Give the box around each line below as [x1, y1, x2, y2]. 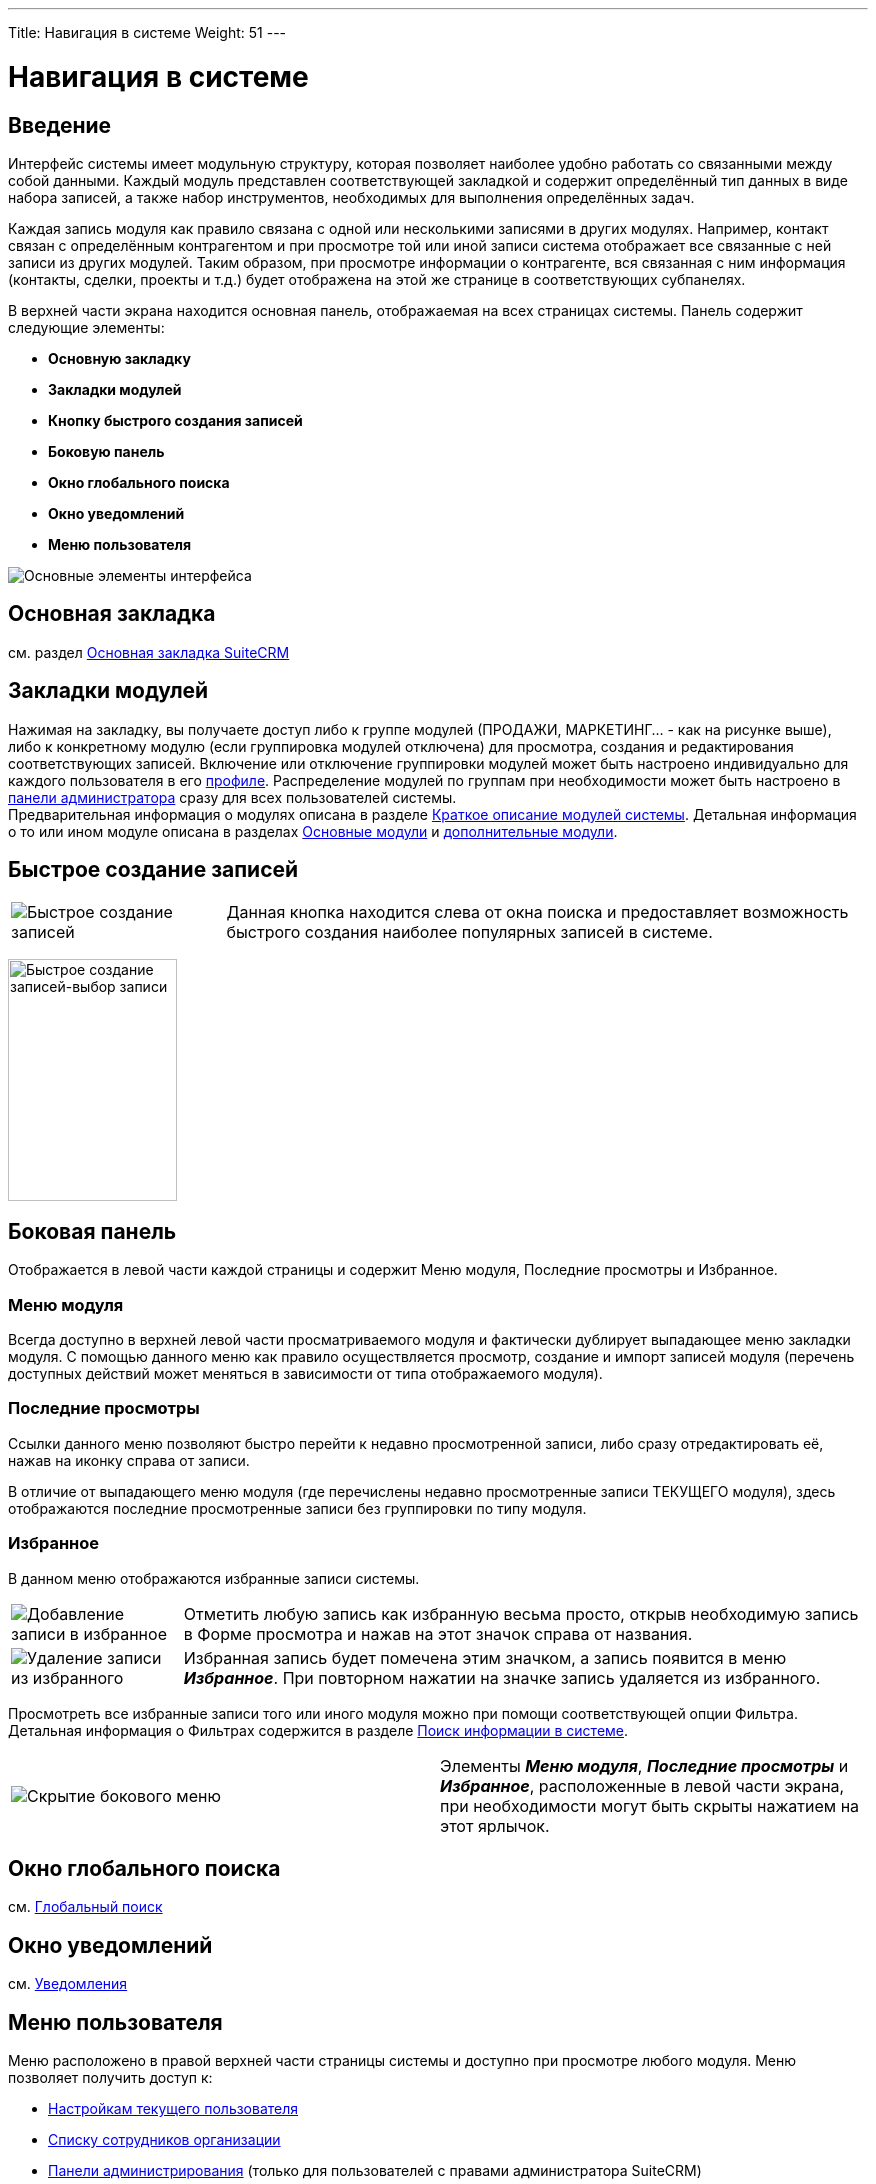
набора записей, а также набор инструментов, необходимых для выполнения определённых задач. [8, 188, 695, 206]
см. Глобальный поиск [8, 1898, 163, 1916]
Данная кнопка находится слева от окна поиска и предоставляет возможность [226, 902, 849, 923]
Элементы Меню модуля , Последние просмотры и [440, 1755, 849, 1776]
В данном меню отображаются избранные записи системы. [8, 1569, 420, 1587]
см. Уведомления [8, 1975, 128, 1993]
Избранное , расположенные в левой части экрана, [440, 1775, 845, 1796]
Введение [8, 112, 112, 138]
